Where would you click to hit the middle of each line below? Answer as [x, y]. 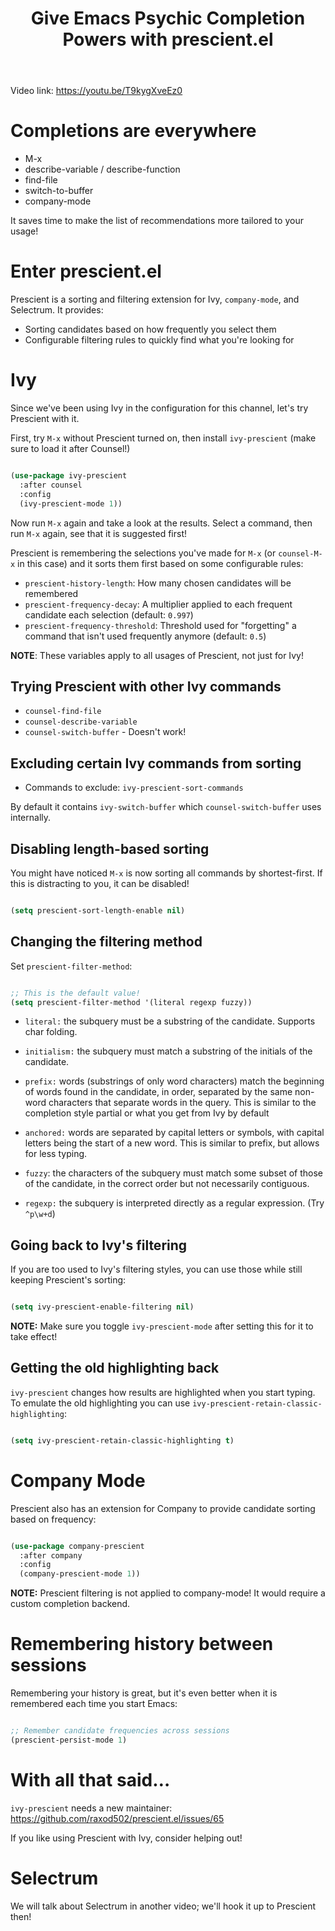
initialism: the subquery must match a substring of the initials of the [168, 1051]
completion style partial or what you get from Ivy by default [147, 1113]
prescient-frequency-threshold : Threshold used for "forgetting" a [160, 625]
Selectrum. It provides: [57, 310]
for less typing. [56, 1154]
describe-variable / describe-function [102, 169]
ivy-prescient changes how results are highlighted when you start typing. [163, 1392]
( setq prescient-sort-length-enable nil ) [98, 910]
